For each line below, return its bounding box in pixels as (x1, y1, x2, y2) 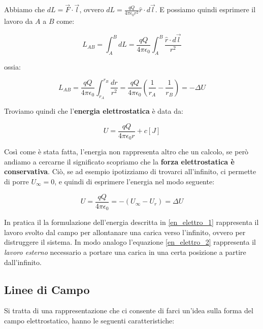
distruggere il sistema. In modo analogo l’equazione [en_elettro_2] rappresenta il (4, 237, 256, 247)
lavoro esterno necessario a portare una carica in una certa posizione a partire (4, 246, 246, 257)
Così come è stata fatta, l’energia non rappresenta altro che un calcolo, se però (4, 146, 249, 157)
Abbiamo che (4, 4, 45, 15)
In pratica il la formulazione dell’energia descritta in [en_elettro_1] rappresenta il (4, 217, 259, 227)
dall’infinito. (4, 256, 42, 267)
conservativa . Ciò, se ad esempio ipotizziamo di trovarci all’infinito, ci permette (4, 166, 256, 177)
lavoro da (4, 15, 33, 26)
